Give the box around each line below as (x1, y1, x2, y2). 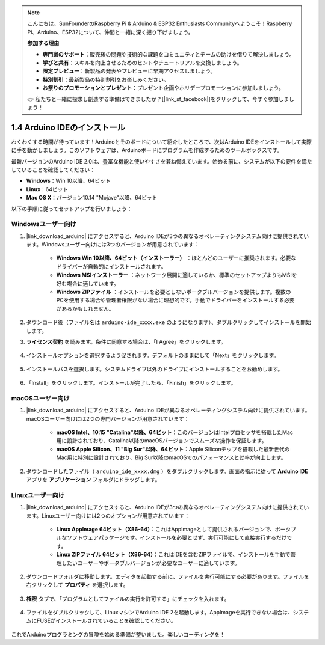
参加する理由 (27, 40, 60, 47)
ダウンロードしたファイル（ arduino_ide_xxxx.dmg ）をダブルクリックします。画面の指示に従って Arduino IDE (26, 468, 308, 475)
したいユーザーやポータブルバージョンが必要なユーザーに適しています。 (61, 559, 240, 566)
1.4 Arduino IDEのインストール (11, 122, 126, 132)
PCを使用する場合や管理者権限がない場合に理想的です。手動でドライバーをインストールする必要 (56, 296, 295, 304)
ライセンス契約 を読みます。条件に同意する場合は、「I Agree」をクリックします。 (26, 338, 227, 345)
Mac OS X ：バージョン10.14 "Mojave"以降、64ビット (26, 194, 158, 201)
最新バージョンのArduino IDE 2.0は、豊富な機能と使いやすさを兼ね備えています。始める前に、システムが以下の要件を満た (11, 157, 312, 165)
